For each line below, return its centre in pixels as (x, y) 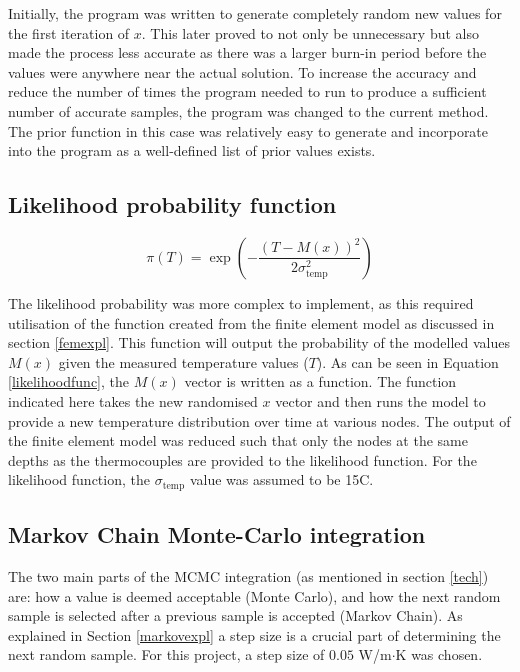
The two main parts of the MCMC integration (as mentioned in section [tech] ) (248, 575)
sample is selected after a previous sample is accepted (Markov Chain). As (235, 615)
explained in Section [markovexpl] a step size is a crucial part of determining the (254, 634)
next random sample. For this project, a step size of (166, 654)
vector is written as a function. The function (320, 381)
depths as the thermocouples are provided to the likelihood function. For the (242, 459)
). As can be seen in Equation (407, 361)
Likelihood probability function (172, 204)
